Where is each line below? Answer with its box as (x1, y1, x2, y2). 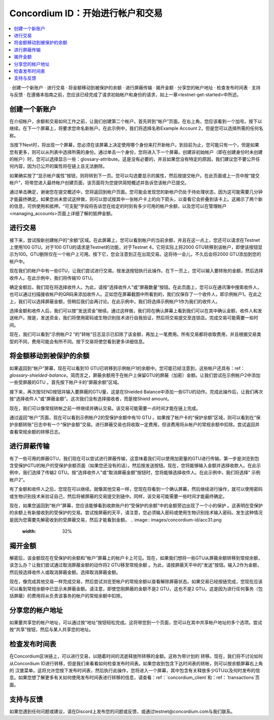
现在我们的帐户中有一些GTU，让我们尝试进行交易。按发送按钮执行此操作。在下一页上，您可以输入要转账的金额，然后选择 (9, 267, 263, 274)
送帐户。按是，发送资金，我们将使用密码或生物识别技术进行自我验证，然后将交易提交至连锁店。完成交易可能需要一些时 (9, 315, 258, 321)
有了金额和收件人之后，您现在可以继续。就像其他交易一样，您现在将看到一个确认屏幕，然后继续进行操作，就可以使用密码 (9, 486, 263, 492)
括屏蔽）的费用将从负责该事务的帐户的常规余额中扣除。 (9, 592, 125, 598)
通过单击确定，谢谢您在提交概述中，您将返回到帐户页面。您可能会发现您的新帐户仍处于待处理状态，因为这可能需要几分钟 (9, 189, 263, 195)
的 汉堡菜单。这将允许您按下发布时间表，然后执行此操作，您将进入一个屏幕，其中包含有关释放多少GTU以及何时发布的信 (9, 667, 260, 673)
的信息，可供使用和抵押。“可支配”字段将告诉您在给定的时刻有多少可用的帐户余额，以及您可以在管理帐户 (9, 203, 227, 209)
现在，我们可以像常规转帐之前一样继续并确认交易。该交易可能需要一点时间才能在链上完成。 (9, 405, 200, 411)
